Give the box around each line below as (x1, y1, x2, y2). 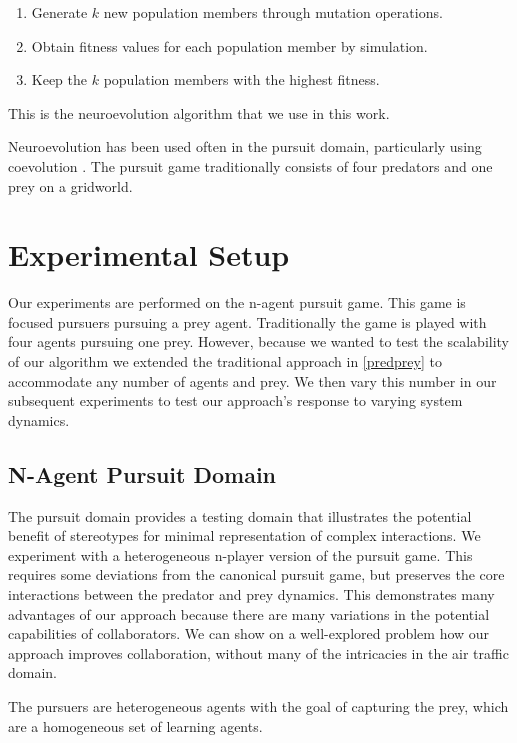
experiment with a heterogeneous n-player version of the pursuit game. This (8, 544, 473, 565)
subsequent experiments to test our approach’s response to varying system (8, 390, 463, 411)
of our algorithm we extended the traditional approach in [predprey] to (8, 351, 442, 372)
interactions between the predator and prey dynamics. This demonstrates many (8, 584, 495, 605)
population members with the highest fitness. (103, 69, 380, 90)
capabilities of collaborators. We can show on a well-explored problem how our (8, 623, 490, 644)
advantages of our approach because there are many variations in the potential (8, 603, 490, 624)
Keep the (31, 69, 88, 90)
